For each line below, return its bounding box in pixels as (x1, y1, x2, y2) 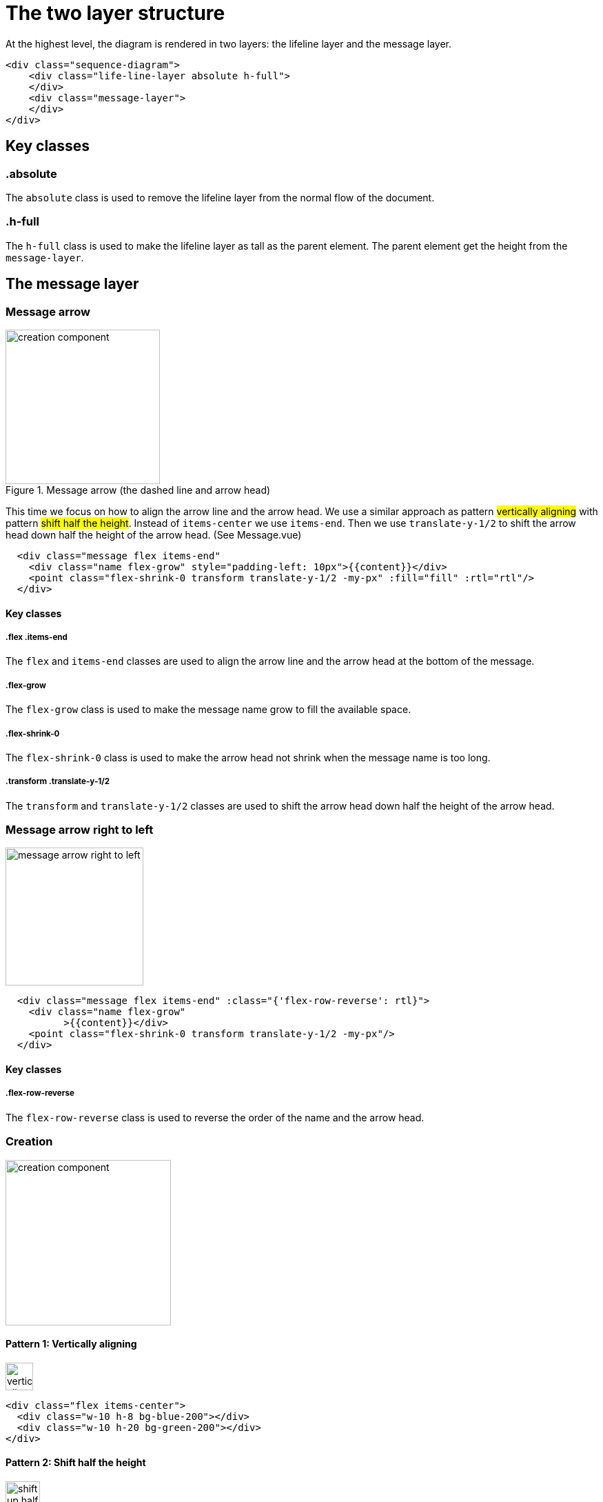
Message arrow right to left (6, 823, 154, 837)
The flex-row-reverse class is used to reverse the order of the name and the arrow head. (6, 1111, 425, 1123)
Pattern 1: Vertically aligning (6, 1338, 137, 1350)
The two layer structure (6, 1, 225, 25)
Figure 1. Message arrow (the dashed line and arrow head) (6, 483, 271, 496)
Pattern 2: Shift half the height (6, 1456, 146, 1469)
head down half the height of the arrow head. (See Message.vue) (6, 528, 302, 541)
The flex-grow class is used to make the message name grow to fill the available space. (6, 703, 411, 716)
